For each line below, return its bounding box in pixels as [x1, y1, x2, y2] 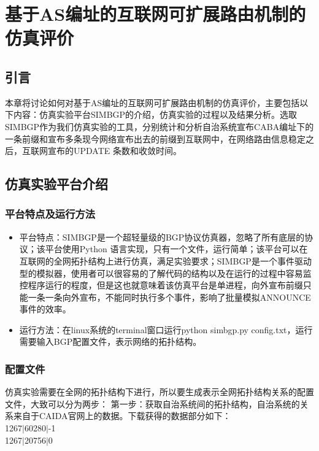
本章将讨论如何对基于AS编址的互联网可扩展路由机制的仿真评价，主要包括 [5, 96, 300, 109]
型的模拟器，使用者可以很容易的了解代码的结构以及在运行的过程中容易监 [19, 266, 312, 279]
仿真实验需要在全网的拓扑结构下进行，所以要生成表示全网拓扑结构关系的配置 [5, 385, 314, 398]
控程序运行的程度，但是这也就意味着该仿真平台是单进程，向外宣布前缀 [19, 279, 303, 291]
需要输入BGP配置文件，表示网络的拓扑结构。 [19, 335, 202, 348]
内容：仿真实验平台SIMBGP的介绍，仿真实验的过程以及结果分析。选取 [13, 108, 298, 121]
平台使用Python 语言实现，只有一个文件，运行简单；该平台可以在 [45, 242, 308, 255]
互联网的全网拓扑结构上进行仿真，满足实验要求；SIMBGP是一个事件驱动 [19, 254, 312, 267]
